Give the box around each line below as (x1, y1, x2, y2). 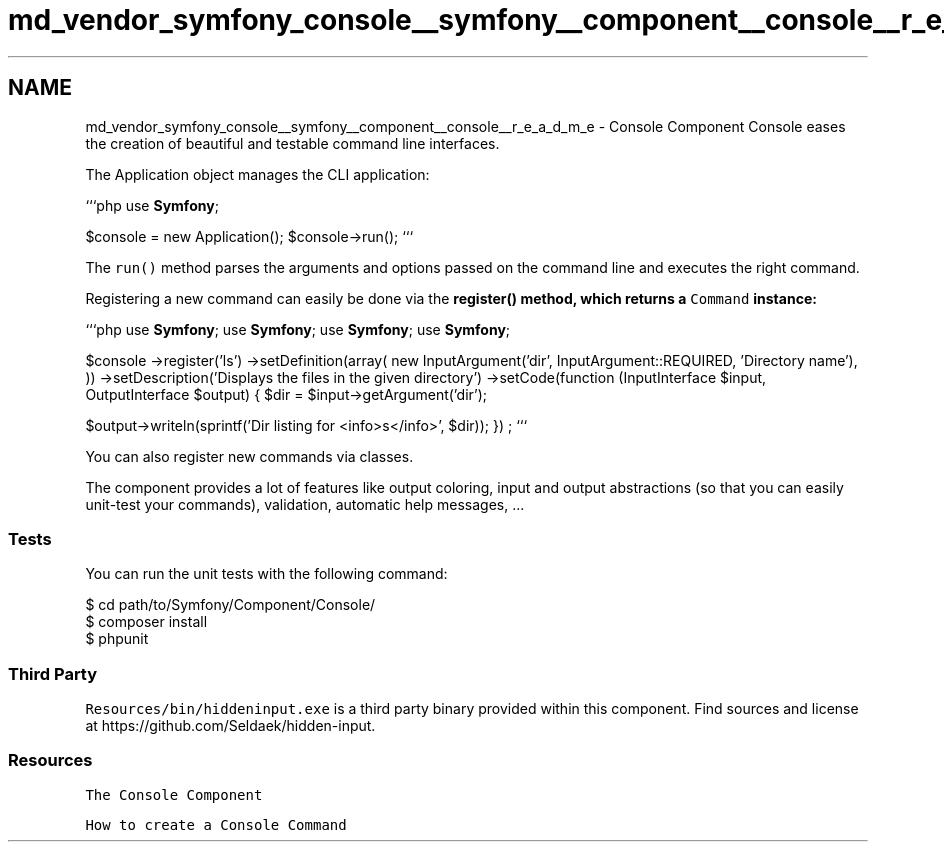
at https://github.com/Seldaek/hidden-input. (85, 717, 376, 735)
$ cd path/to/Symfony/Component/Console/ (85, 596, 376, 614)
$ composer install (85, 613, 208, 631)
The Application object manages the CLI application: (85, 165, 430, 183)
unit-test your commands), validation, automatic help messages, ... (85, 495, 525, 513)
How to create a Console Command (85, 816, 347, 833)
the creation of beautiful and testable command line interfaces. (85, 134, 500, 152)
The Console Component (85, 786, 263, 803)
